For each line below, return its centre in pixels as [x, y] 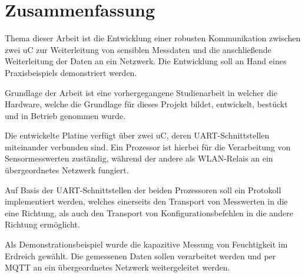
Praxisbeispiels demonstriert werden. [71, 72]
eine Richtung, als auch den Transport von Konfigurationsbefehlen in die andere [149, 212]
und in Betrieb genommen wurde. [65, 115]
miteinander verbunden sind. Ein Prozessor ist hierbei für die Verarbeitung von [148, 146]
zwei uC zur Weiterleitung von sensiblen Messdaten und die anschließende [138, 49]
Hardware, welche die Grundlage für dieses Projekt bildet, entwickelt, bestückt [146, 104]
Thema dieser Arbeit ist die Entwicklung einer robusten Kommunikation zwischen [153, 38]
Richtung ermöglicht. [42, 224]
